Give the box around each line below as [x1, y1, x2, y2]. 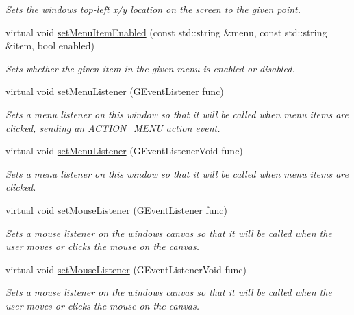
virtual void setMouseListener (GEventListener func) [5, 202, 227, 217]
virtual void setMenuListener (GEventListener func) [5, 84, 224, 98]
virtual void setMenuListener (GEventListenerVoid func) [5, 143, 243, 158]
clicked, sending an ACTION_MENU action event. [5, 120, 220, 135]
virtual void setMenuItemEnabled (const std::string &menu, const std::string [5, 25, 327, 39]
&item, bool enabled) [5, 38, 94, 53]
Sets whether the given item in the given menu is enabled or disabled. [5, 61, 295, 75]
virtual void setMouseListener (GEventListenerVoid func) [5, 262, 246, 276]
